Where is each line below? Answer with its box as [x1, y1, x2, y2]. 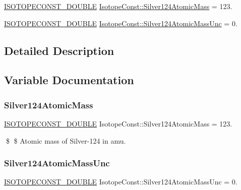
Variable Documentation [4, 72, 134, 88]
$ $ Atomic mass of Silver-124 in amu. [6, 135, 126, 146]
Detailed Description [4, 42, 114, 58]
